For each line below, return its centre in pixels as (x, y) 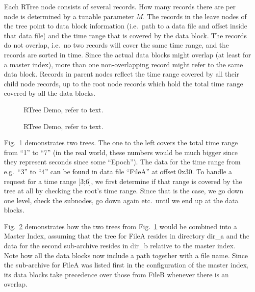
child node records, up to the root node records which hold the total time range (124, 83)
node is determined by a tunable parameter (69, 16)
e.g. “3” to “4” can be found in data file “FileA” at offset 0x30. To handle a (118, 171)
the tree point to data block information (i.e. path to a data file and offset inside (126, 26)
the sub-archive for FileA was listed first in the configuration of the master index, (126, 265)
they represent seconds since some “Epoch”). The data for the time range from (122, 162)
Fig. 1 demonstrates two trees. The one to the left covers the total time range (121, 143)
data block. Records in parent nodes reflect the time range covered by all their (122, 74)
